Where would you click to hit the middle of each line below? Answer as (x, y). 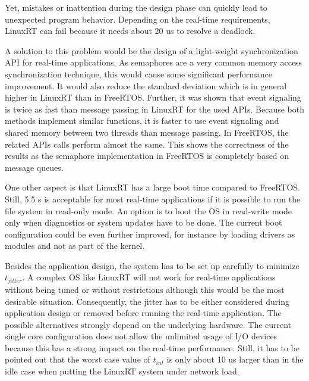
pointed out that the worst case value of (78, 359)
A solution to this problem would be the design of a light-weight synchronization (152, 50)
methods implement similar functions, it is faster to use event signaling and (142, 121)
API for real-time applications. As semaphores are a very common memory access (154, 62)
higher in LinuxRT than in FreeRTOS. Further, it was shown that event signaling (153, 97)
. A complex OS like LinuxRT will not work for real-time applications (149, 277)
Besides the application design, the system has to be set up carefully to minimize (152, 265)
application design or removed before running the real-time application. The (143, 313)
